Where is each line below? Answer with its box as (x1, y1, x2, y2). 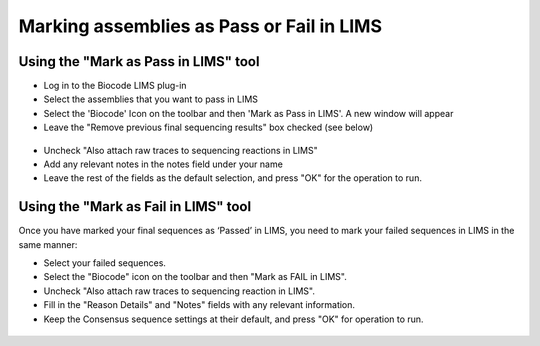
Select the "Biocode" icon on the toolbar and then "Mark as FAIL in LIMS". (43, 271, 347, 283)
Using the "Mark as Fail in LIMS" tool (18, 198, 252, 215)
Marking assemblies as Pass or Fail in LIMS (18, 15, 383, 37)
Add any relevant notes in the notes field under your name (43, 158, 284, 170)
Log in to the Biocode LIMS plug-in (43, 80, 187, 92)
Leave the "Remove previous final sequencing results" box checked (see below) (43, 121, 374, 134)
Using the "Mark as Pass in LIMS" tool (18, 53, 260, 70)
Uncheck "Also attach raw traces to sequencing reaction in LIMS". (43, 285, 315, 297)
